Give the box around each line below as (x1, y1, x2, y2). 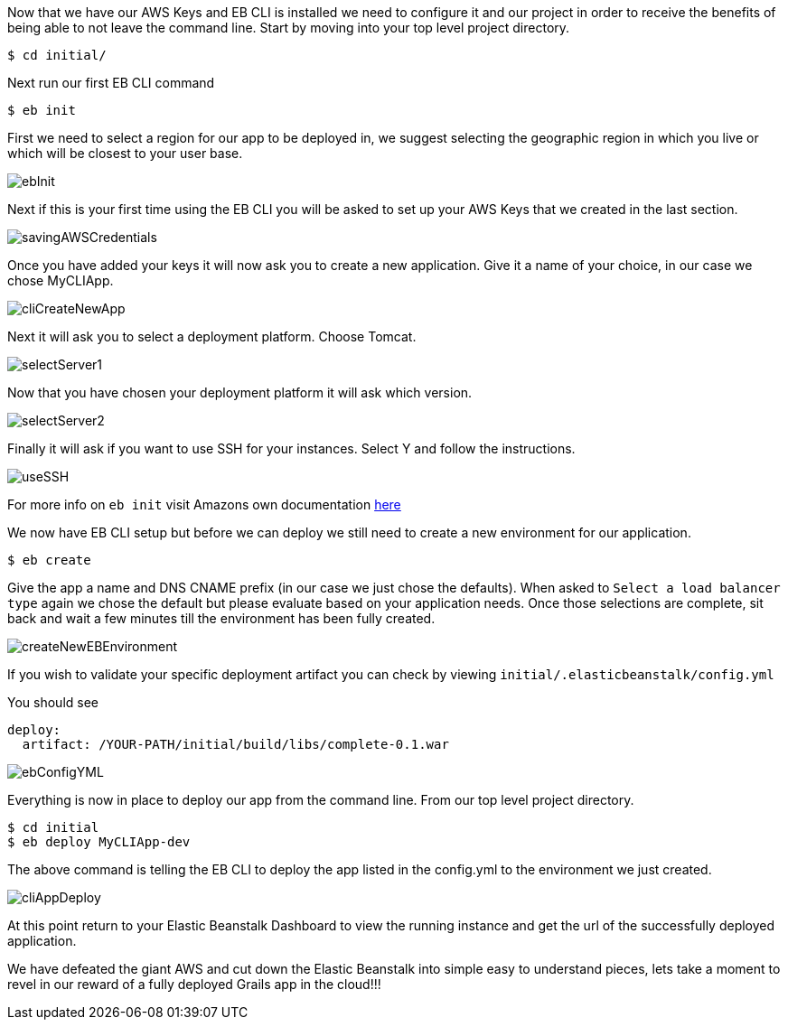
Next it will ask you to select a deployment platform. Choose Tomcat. (7, 329, 417, 344)
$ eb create (7, 553, 91, 567)
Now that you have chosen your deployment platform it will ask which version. (7, 385, 473, 400)
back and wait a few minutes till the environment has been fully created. (7, 611, 436, 626)
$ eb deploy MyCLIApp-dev (7, 835, 191, 849)
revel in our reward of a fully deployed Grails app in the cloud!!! (7, 976, 381, 992)
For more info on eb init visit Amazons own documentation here (7, 497, 401, 512)
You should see (7, 695, 98, 710)
